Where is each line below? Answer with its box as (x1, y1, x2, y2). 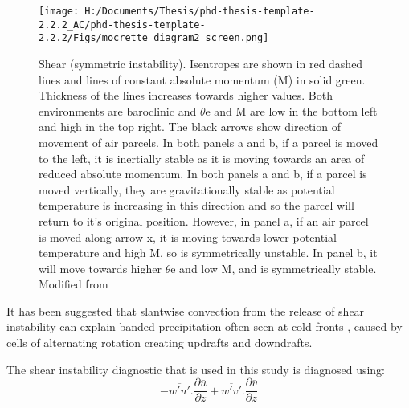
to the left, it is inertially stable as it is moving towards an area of (39, 149, 365, 166)
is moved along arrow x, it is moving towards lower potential (39, 228, 337, 245)
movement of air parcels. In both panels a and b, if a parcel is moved (39, 133, 378, 150)
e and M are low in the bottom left (205, 102, 378, 119)
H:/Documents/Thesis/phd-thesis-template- (84, 6, 315, 17)
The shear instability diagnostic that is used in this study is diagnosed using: (6, 361, 386, 377)
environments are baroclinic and (39, 102, 197, 119)
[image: (39, 6, 80, 17)
